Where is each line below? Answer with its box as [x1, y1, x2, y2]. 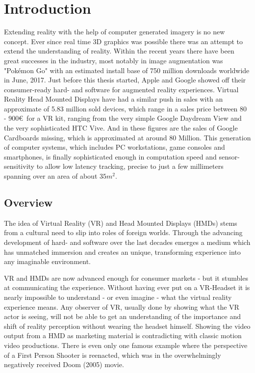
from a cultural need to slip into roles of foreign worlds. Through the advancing [4, 227, 243, 238]
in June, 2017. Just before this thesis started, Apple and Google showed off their [4, 75, 246, 85]
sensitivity [4, 161, 34, 171]
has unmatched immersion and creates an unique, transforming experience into [4, 246, 241, 257]
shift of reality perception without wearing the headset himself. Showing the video [4, 320, 251, 331]
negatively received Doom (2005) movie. [4, 359, 124, 370]
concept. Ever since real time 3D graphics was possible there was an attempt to [4, 36, 243, 46]
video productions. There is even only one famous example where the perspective [4, 340, 248, 350]
